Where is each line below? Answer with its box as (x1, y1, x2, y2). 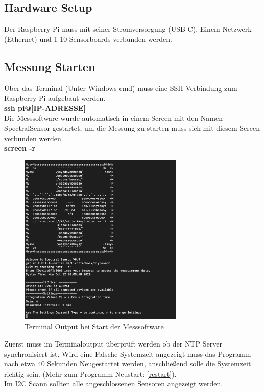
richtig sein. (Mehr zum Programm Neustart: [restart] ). (4, 368, 177, 379)
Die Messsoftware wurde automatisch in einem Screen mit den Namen (4, 112, 223, 123)
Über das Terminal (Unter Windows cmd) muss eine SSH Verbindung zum (4, 82, 237, 93)
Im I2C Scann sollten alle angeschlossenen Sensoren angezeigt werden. (4, 378, 223, 389)
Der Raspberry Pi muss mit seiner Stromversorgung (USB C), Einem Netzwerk (4, 24, 252, 34)
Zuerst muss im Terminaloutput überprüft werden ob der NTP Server (4, 338, 222, 349)
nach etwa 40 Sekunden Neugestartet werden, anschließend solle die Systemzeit (4, 358, 251, 369)
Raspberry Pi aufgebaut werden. (4, 93, 106, 103)
